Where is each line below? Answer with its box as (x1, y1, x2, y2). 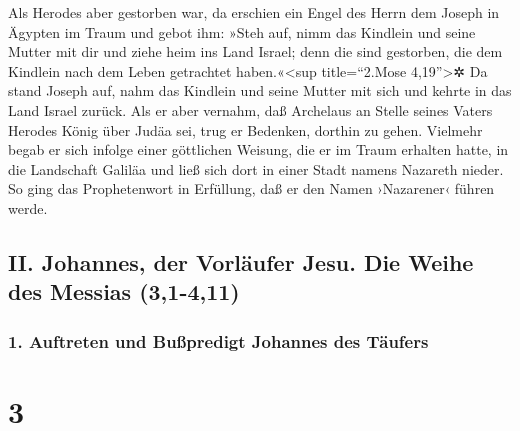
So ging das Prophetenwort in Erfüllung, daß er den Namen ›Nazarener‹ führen (8, 178, 495, 199)
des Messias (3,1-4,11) (8, 276, 240, 307)
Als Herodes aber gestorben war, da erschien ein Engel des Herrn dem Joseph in (8, 2, 500, 22)
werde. (8, 197, 48, 218)
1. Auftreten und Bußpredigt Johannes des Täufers (8, 328, 429, 353)
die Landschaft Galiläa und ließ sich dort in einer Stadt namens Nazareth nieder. (8, 158, 504, 179)
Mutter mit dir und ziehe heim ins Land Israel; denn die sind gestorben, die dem (8, 41, 503, 62)
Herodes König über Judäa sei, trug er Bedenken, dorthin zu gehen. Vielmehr (8, 119, 483, 140)
